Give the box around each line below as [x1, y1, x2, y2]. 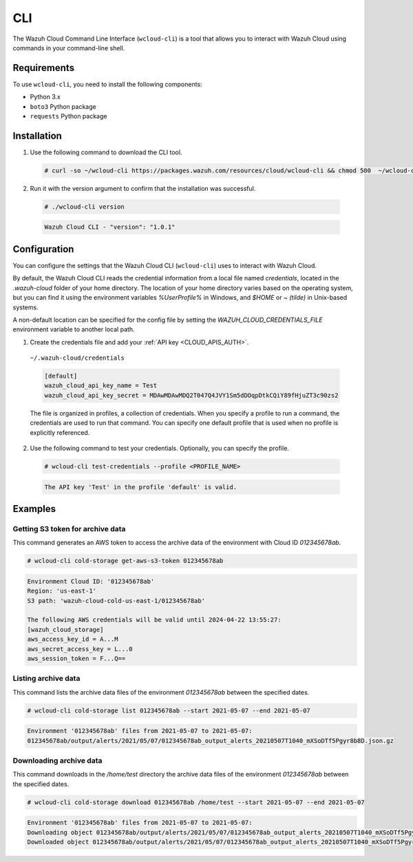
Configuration [12, 243, 74, 255]
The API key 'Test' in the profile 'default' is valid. [44, 483, 237, 491]
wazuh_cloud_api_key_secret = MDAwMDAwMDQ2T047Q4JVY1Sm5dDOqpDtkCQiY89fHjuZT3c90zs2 [44, 391, 339, 399]
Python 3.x [30, 93, 61, 101]
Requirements [12, 62, 75, 74]
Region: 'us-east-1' [27, 587, 96, 595]
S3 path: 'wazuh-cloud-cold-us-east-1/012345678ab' [27, 597, 206, 604]
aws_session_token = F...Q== [27, 655, 126, 662]
